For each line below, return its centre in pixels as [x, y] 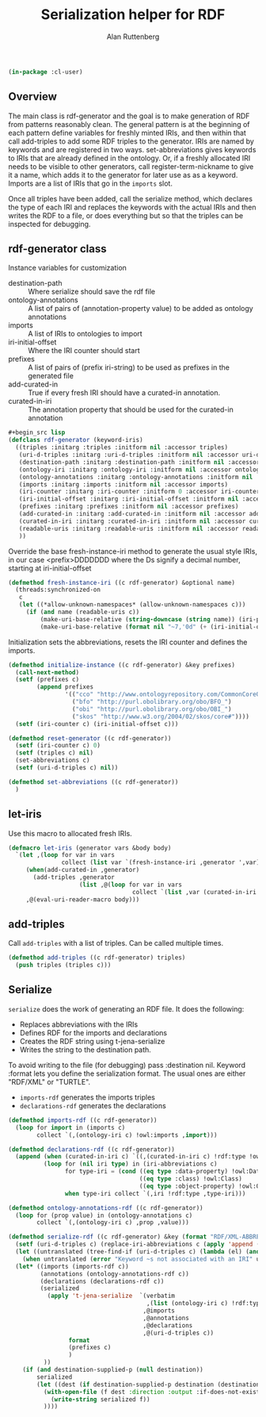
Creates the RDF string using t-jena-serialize [92, 1041]
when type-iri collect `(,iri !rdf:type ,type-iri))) [155, 1193]
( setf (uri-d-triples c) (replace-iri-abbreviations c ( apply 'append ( [138, 1244]
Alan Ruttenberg [133, 36]
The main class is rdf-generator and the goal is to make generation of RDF [129, 116]
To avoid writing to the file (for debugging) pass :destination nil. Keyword [127, 1065]
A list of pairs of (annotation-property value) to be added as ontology [141, 309]
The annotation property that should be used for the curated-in [131, 409]
